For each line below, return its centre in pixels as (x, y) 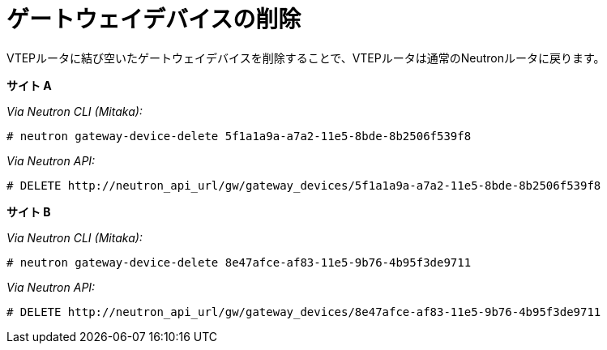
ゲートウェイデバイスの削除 (154, 19)
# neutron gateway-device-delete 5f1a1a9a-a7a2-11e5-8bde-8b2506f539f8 (239, 136)
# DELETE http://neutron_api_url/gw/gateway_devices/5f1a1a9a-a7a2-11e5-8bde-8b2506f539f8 (304, 185)
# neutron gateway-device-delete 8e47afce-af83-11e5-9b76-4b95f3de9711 (239, 262)
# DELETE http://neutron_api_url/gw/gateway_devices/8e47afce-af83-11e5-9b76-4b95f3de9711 (304, 312)
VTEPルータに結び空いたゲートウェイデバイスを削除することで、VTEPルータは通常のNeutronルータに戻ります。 (306, 58)
